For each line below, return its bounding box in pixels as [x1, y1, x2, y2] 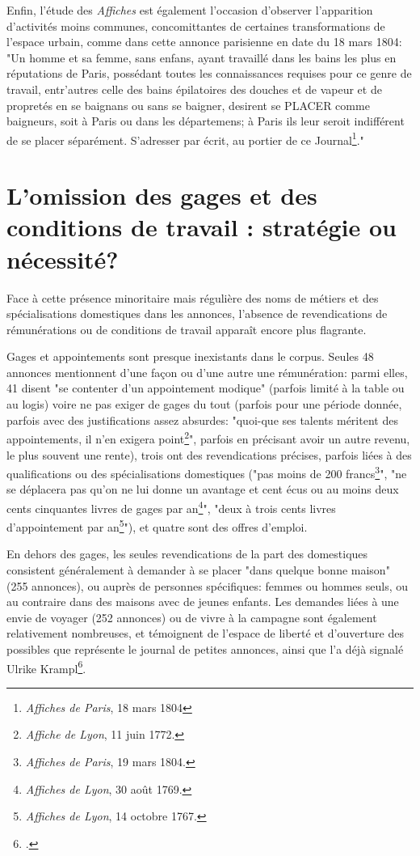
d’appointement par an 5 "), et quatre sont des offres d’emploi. [6, 516, 308, 535]
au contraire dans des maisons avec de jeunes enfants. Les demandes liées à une [6, 593, 399, 610]
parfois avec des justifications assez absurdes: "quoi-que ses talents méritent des [6, 411, 398, 428]
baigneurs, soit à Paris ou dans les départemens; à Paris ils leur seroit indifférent [6, 112, 405, 129]
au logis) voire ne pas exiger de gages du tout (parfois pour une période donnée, [6, 396, 402, 413]
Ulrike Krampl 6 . [6, 657, 86, 676]
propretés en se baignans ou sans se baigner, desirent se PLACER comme [6, 96, 370, 113]
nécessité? [6, 242, 119, 275]
